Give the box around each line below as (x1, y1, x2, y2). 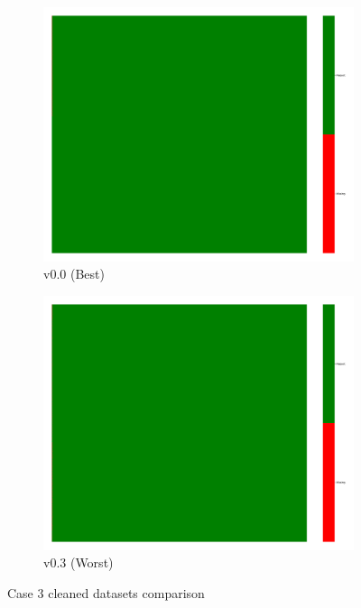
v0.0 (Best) (43, 264, 105, 283)
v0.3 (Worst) (43, 553, 114, 572)
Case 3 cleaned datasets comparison (7, 584, 205, 603)
